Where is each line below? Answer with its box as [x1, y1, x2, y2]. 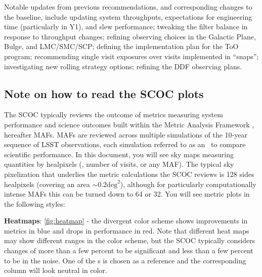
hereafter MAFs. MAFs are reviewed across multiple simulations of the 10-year [4, 129, 247, 140]
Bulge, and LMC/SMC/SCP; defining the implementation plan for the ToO [4, 41, 239, 52]
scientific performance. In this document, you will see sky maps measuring [4, 149, 234, 159]
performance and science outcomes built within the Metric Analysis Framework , [4, 119, 254, 129]
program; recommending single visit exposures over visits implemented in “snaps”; [4, 51, 259, 61]
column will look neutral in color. [4, 265, 107, 275]
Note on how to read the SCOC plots [4, 85, 204, 101]
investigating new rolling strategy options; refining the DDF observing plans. [4, 61, 242, 71]
